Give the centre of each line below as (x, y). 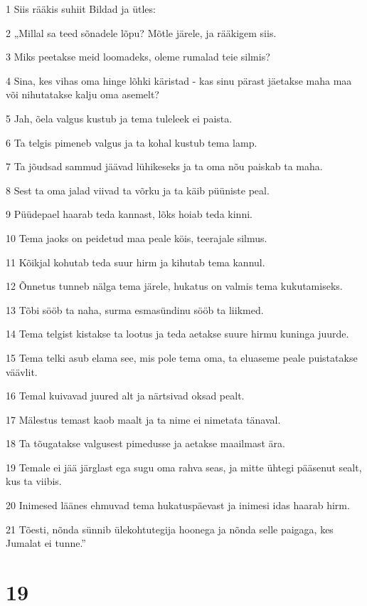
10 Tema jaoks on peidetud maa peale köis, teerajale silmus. (137, 237)
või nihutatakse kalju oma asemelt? (83, 94)
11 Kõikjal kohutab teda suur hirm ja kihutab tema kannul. (135, 262)
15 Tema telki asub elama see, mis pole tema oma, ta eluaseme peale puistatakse (182, 357)
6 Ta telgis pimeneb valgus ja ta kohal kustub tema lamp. (132, 142)
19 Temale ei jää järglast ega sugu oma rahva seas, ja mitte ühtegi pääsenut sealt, (184, 467)
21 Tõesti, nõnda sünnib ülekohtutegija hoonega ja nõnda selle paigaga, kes (170, 529)
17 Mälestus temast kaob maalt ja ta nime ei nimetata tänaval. (143, 419)
